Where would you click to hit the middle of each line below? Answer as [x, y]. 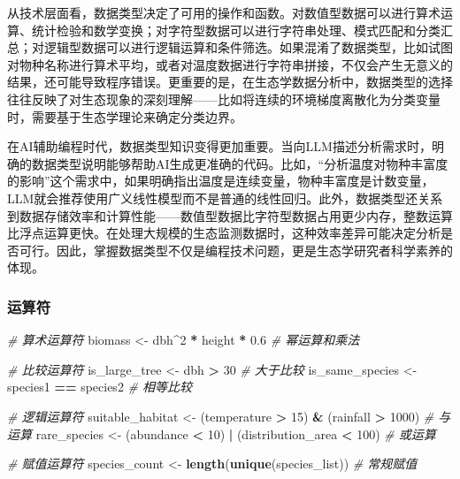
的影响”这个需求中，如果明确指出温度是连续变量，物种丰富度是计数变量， [221, 181]
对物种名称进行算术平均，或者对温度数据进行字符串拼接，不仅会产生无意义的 [230, 64]
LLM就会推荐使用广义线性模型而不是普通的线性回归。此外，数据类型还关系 [225, 198]
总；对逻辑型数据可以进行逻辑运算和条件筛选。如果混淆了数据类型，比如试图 [230, 47]
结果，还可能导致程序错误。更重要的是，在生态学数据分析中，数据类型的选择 [230, 82]
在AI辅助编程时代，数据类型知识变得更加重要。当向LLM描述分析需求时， [219, 146]
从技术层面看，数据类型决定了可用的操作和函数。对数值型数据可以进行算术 [224, 12]
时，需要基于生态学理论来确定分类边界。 [125, 116]
